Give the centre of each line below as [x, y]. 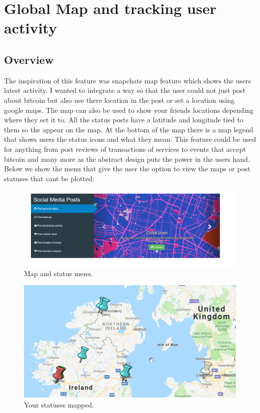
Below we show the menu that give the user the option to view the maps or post [127, 169]
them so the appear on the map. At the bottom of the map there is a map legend [129, 129]
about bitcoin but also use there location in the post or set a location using [119, 100]
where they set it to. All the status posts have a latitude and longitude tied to [124, 120]
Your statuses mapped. [59, 404]
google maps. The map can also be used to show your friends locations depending [129, 110]
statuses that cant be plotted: [49, 178]
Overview [29, 59]
